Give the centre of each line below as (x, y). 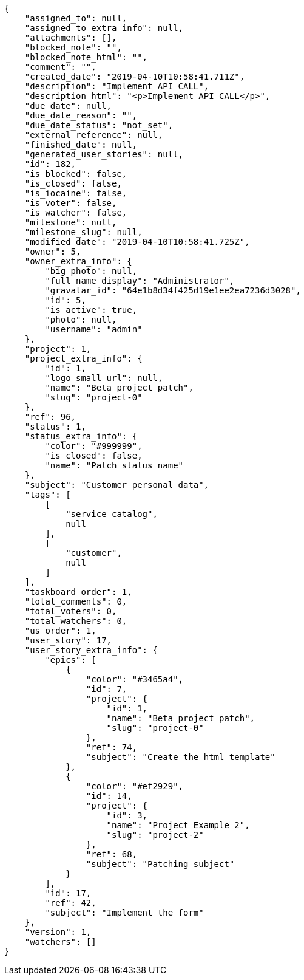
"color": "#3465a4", (135, 679)
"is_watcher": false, (76, 213)
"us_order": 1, (60, 631)
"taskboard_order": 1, (78, 592)
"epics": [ (71, 660)
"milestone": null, (71, 222)
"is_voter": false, (71, 203)
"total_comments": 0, (76, 601)
